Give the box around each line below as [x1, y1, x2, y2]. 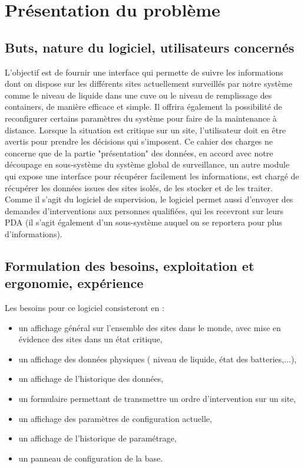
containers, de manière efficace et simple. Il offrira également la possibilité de [5, 100, 282, 113]
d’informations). [5, 227, 62, 240]
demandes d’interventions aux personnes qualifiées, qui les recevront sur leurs [5, 204, 283, 217]
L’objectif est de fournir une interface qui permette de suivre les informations [5, 66, 283, 78]
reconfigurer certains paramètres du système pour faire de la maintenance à [5, 112, 277, 124]
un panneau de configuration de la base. [18, 451, 163, 464]
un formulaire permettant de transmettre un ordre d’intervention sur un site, [18, 392, 296, 405]
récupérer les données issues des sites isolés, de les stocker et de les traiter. [5, 181, 273, 194]
